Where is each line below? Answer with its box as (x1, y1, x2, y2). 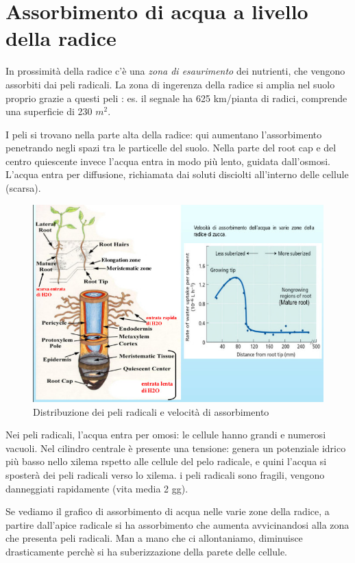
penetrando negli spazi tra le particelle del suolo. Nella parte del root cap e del (5, 140, 336, 155)
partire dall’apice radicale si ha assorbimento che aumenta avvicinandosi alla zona (5, 517, 350, 531)
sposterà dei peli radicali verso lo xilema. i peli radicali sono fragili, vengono (5, 468, 325, 482)
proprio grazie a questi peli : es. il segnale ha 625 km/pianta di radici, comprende (5, 90, 347, 105)
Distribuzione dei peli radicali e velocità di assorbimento (33, 404, 269, 418)
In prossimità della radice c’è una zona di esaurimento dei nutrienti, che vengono (5, 64, 345, 78)
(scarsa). (5, 181, 41, 195)
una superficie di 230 (5, 104, 93, 118)
